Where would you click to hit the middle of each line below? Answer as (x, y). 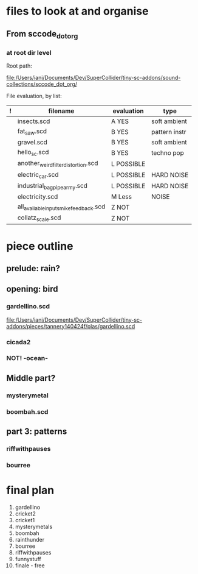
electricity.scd (38, 197)
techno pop (167, 152)
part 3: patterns (37, 432)
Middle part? (31, 378)
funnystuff (28, 559)
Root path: (19, 66)
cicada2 (19, 342)
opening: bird (32, 289)
